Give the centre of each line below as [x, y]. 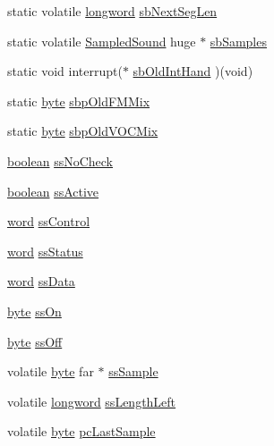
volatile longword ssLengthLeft [92, 401]
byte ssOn [34, 311]
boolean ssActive [53, 191]
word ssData [41, 281]
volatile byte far [51, 371]
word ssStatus [45, 251]
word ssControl [49, 221]
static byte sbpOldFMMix [79, 101]
